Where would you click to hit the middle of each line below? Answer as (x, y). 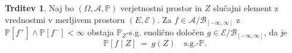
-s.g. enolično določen (165, 32)
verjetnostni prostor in (161, 8)
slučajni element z (246, 8)
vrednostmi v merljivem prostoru (65, 19)
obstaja (101, 32)
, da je (275, 32)
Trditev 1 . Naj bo (40, 8)
